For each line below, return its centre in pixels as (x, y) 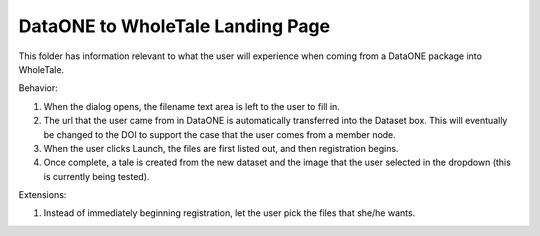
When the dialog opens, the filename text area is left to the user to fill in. (191, 106)
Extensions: (42, 195)
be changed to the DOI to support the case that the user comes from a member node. (220, 134)
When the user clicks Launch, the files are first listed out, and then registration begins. (221, 148)
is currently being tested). (96, 176)
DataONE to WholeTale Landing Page (174, 26)
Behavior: (38, 88)
